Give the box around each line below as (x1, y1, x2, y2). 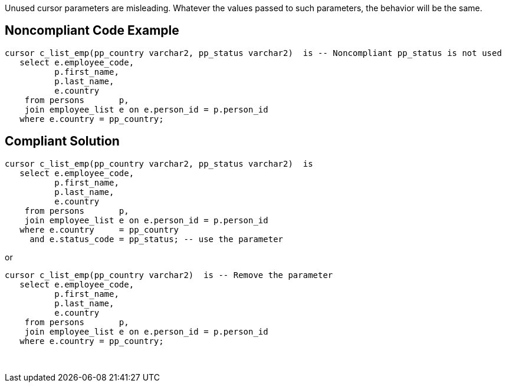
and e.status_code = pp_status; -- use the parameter (29, 234, 284, 244)
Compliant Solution (5, 134, 120, 149)
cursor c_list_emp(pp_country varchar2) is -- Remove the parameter (5, 270, 333, 280)
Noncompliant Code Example (5, 23, 179, 38)
